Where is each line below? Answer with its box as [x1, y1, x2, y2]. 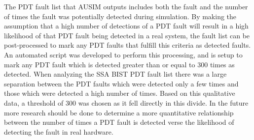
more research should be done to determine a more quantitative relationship [4, 107, 234, 117]
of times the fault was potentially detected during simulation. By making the [4, 11, 237, 21]
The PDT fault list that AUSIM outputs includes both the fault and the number [4, 1, 248, 11]
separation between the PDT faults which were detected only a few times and [4, 78, 239, 88]
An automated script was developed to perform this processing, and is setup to [4, 49, 243, 59]
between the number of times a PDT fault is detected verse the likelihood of [4, 117, 234, 127]
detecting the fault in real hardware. [4, 126, 113, 137]
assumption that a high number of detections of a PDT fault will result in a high [4, 21, 249, 31]
